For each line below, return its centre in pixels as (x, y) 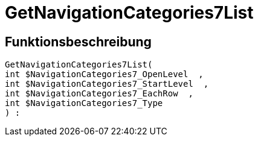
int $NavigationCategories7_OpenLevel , (104, 74)
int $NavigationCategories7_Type (84, 103)
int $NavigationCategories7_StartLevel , (107, 84)
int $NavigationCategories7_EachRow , (99, 94)
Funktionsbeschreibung (78, 42)
